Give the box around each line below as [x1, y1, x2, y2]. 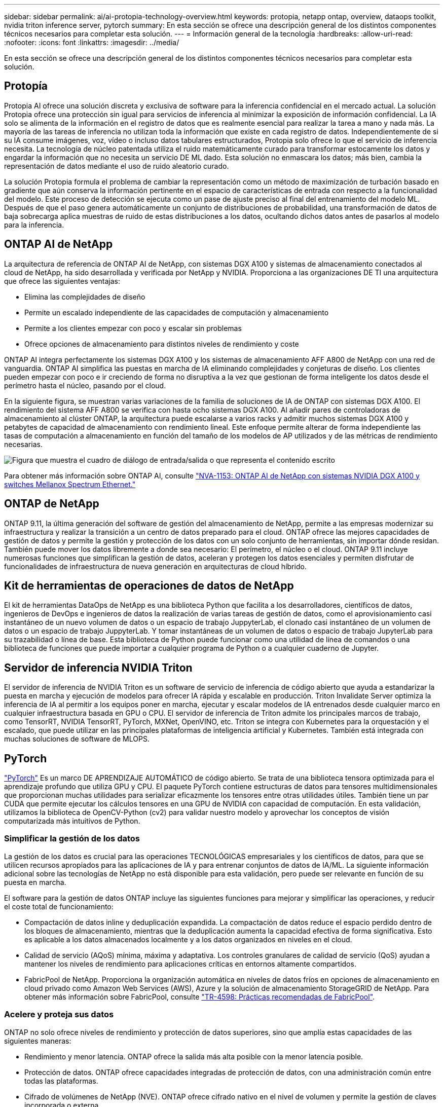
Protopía [4, 80, 48, 93]
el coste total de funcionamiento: [4, 902, 114, 911]
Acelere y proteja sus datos [4, 1009, 114, 1020]
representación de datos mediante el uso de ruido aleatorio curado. [4, 161, 229, 170]
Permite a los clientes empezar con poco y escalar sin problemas [24, 323, 242, 333]
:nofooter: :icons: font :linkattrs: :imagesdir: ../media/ [4, 38, 179, 47]
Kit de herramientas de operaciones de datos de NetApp [4, 579, 294, 592]
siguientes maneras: [4, 1036, 71, 1045]
